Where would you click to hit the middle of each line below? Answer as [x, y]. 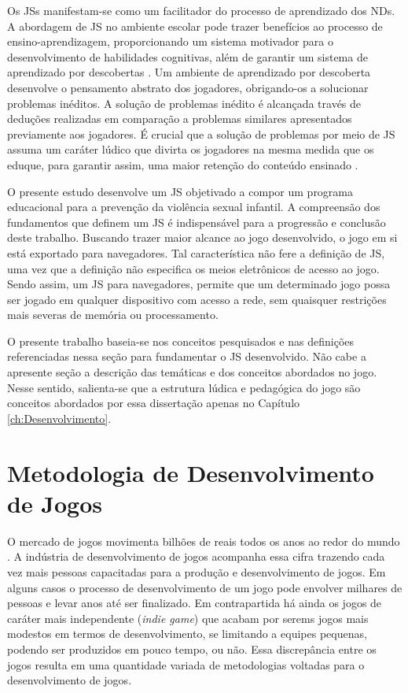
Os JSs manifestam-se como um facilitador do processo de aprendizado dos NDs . [201, 10]
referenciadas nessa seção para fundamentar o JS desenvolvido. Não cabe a [187, 356]
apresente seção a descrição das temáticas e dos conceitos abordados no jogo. [192, 372]
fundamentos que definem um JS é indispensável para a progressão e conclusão [197, 222]
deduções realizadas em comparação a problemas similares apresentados [180, 119]
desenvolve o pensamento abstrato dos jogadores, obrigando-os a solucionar [188, 87]
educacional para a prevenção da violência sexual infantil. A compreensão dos [194, 207]
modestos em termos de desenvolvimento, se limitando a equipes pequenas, [187, 634]
